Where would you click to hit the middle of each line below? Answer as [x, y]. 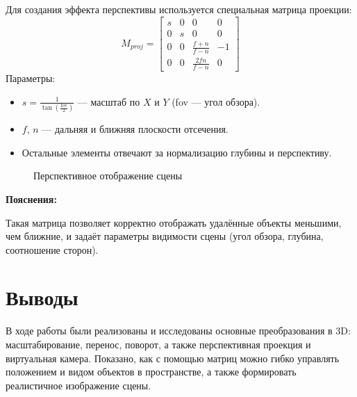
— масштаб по [109, 101]
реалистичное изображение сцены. [78, 385]
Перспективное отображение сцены [108, 176]
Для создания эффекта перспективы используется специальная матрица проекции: [179, 9]
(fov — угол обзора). [216, 101]
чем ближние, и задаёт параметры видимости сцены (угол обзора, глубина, [165, 236]
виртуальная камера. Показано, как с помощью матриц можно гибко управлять [173, 358]
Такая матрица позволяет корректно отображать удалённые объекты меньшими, [174, 222]
